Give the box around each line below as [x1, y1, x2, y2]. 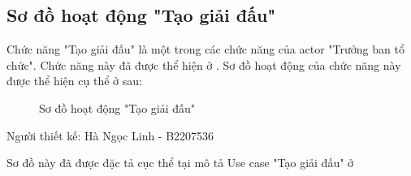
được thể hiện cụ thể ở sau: [6, 72, 142, 89]
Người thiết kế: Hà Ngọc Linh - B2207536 [6, 127, 214, 144]
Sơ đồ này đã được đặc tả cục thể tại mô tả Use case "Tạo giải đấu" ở [6, 154, 354, 171]
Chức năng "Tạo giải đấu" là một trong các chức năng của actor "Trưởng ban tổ [6, 41, 405, 58]
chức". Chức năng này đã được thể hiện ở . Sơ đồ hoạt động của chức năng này [6, 56, 401, 73]
